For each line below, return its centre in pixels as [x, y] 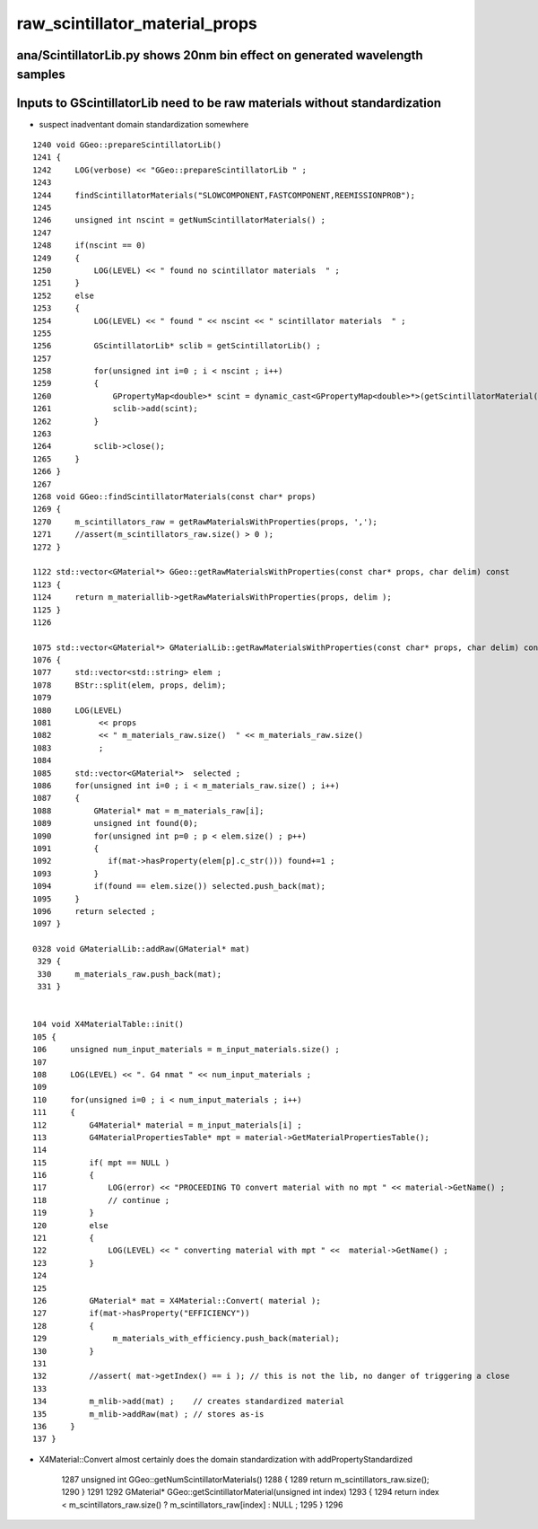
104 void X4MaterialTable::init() [108, 1024]
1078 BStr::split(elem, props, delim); [130, 685]
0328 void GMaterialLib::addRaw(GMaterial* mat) [141, 949]
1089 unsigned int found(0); [116, 823]
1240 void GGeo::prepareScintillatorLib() [127, 145]
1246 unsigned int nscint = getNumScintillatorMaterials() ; [179, 220]
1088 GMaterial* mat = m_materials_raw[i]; [148, 811]
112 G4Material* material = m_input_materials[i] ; [167, 1125]
